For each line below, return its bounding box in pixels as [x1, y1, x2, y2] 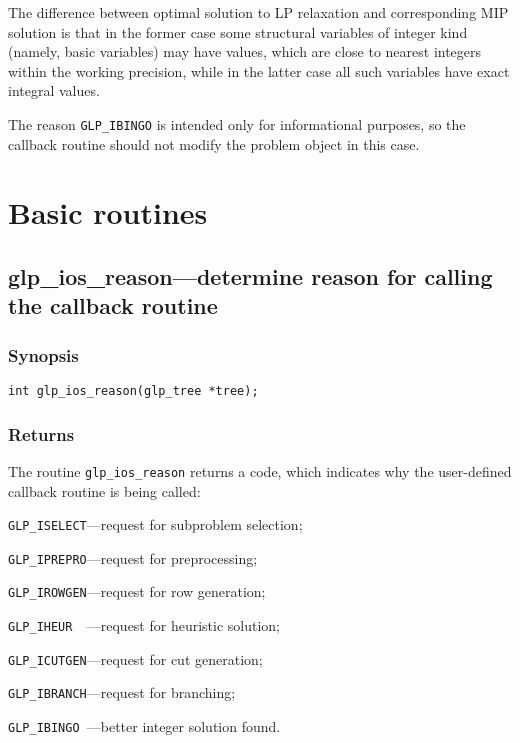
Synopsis [8, 342, 79, 367]
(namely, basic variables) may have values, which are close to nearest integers [8, 41, 482, 62]
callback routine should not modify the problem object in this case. [8, 133, 420, 154]
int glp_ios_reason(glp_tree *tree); [8, 383, 259, 398]
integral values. [8, 80, 100, 101]
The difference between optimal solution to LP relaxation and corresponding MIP [8, 2, 509, 22]
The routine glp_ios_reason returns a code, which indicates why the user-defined [8, 460, 512, 481]
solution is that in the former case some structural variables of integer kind [8, 21, 468, 42]
